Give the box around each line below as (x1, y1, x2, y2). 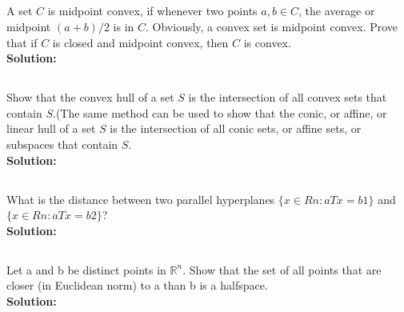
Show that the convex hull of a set (6, 89, 174, 106)
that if (6, 34, 38, 50)
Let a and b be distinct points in (6, 261, 166, 278)
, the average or (298, 2, 375, 19)
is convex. (243, 34, 291, 50)
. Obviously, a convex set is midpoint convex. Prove (146, 18, 398, 34)
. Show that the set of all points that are (182, 261, 382, 278)
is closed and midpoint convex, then (52, 34, 229, 50)
